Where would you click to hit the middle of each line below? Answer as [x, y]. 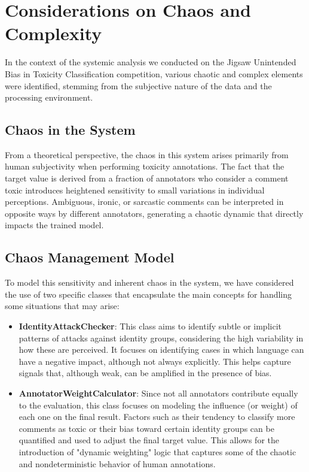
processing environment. [49, 97]
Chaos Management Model [90, 257]
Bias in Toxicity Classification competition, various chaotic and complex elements [154, 73]
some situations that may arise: [62, 306]
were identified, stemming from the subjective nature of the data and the [138, 85]
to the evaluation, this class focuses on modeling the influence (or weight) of [158, 405]
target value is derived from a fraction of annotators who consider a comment [147, 178]
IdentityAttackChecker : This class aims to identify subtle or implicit [150, 326]
